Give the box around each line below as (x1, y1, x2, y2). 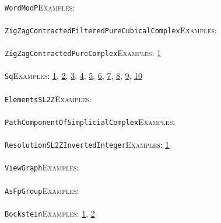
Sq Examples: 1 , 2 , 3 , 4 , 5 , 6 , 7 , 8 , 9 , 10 (5, 69, 143, 82)
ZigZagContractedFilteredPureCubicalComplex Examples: (5, 23, 217, 36)
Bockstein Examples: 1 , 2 (5, 207, 95, 219)
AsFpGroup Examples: (5, 184, 79, 196)
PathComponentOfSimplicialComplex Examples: (5, 115, 176, 127)
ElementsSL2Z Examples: (5, 92, 92, 104)
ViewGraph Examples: (5, 161, 79, 173)
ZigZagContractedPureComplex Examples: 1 (5, 47, 161, 59)
